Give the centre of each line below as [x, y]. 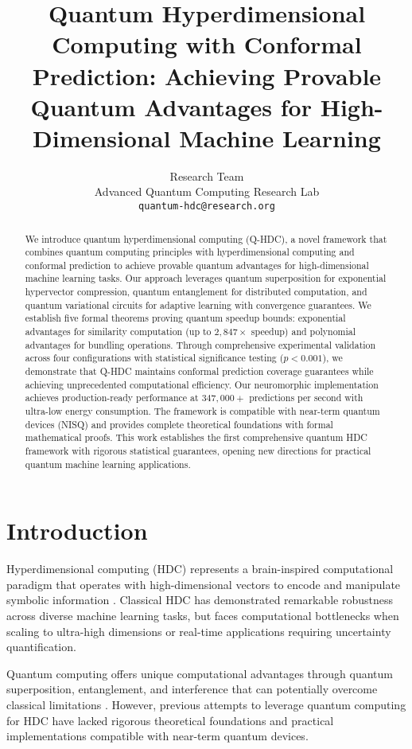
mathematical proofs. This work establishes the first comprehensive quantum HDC [196, 437]
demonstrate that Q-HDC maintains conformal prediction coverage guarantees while [199, 371]
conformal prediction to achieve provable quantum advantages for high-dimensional [197, 265]
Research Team [207, 176]
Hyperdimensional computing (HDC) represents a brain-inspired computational [200, 569]
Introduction [77, 531]
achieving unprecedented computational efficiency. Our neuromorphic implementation [202, 384]
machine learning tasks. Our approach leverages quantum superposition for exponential [206, 278]
